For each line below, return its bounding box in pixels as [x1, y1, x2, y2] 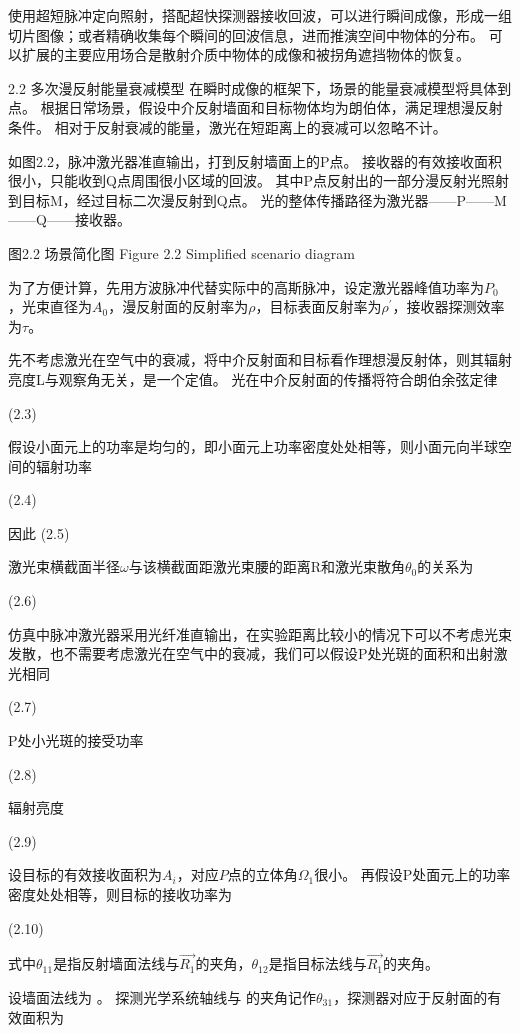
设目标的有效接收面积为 [8, 864, 162, 885]
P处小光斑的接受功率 [8, 730, 144, 751]
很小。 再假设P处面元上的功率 [314, 864, 511, 885]
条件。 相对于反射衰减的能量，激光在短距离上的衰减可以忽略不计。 [8, 116, 447, 137]
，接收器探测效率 [392, 296, 505, 317]
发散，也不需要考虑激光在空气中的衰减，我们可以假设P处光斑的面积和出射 [8, 643, 494, 664]
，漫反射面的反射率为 [108, 296, 249, 317]
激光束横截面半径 [8, 556, 120, 577]
